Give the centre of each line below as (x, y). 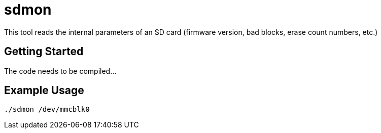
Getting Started (44, 52)
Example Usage (44, 91)
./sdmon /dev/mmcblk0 (47, 109)
